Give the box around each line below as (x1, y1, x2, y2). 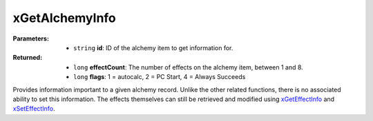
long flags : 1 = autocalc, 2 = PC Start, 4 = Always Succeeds (73, 73, 246, 81)
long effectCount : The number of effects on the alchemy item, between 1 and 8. (73, 63, 303, 71)
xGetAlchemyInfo (12, 10, 117, 25)
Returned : (12, 54, 43, 62)
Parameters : (12, 34, 50, 43)
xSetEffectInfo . (12, 104, 55, 113)
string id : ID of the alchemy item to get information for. (73, 43, 233, 52)
